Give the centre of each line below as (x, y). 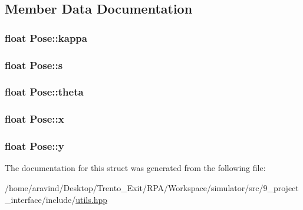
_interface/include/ (40, 199)
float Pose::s (34, 65)
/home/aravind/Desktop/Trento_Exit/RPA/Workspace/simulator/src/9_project (152, 187)
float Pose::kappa (46, 37)
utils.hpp (91, 199)
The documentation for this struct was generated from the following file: (135, 168)
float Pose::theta (44, 92)
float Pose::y (34, 146)
